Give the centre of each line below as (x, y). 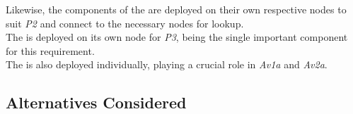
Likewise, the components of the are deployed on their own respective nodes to (176, 9)
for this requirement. (50, 50)
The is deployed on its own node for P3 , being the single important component (177, 37)
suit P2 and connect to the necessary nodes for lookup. (125, 23)
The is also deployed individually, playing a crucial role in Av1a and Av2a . (167, 64)
